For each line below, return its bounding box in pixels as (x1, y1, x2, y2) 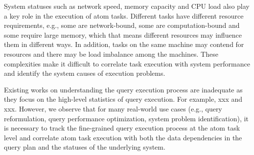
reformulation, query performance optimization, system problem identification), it (4, 113, 249, 123)
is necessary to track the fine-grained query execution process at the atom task (4, 123, 240, 133)
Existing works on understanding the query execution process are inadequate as (4, 84, 243, 94)
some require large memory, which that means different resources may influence (4, 29, 242, 40)
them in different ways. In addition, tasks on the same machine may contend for (4, 39, 244, 49)
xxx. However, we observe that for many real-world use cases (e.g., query (4, 103, 222, 113)
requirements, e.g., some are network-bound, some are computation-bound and (4, 20, 240, 30)
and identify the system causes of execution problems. (4, 68, 165, 78)
